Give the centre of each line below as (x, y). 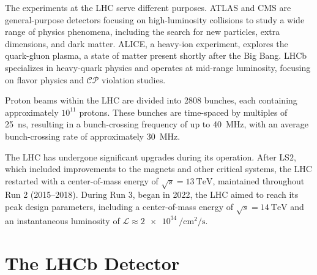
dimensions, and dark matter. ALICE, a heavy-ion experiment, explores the (147, 43)
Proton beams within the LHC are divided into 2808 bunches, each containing (151, 100)
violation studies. (134, 79)
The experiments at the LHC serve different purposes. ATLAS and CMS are (148, 7)
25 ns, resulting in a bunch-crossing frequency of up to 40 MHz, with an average (157, 124)
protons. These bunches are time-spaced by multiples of (183, 112)
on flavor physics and (44, 79)
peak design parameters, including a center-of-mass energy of (119, 207)
